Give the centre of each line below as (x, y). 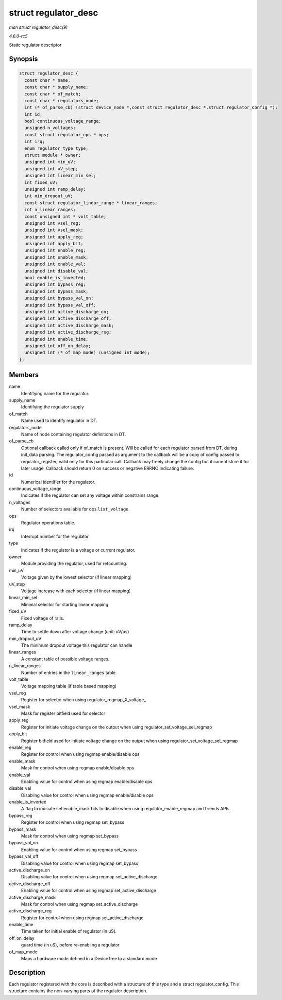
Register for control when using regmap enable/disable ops (81, 754)
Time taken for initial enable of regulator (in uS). (69, 931)
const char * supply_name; (57, 87)
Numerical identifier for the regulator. (58, 482)
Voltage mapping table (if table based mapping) (69, 686)
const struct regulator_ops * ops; (67, 135)
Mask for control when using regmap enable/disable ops (78, 768)
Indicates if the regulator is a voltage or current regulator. (78, 550)
